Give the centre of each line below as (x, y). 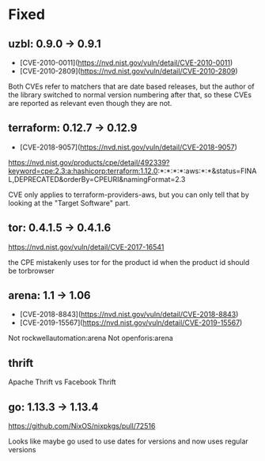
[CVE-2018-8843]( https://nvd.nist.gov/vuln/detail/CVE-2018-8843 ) (129, 315)
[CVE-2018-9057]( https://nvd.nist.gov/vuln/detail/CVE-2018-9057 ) (128, 147)
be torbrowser (32, 270)
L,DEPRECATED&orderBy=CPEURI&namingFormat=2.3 (97, 179)
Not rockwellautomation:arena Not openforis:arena (91, 338)
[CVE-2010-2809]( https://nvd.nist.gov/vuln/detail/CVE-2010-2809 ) (129, 71)
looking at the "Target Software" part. (69, 202)
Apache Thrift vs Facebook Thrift (62, 382)
